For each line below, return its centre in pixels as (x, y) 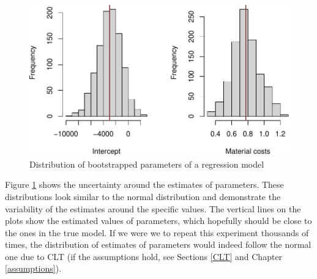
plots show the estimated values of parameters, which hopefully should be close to (158, 221)
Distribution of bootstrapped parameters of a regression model (147, 164)
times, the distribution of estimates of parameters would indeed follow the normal (158, 244)
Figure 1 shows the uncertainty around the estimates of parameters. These (144, 184)
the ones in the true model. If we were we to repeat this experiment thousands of (157, 232)
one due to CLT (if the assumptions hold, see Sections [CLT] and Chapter (144, 256)
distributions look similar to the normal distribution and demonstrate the (143, 196)
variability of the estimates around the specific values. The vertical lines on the (153, 208)
